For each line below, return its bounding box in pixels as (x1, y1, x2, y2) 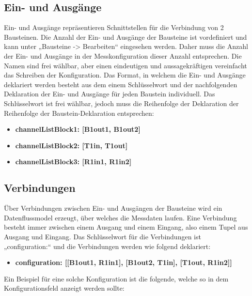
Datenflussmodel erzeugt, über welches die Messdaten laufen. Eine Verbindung (4, 212, 237, 222)
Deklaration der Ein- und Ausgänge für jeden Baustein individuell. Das (4, 89, 215, 99)
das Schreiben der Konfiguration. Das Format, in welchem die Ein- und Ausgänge (4, 70, 246, 80)
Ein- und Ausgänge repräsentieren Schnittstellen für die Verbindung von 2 (4, 22, 224, 32)
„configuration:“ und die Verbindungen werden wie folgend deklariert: (4, 241, 211, 251)
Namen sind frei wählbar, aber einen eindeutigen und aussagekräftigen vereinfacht (4, 60, 247, 70)
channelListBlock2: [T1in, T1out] (15, 140, 128, 150)
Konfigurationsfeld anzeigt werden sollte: (4, 283, 125, 293)
